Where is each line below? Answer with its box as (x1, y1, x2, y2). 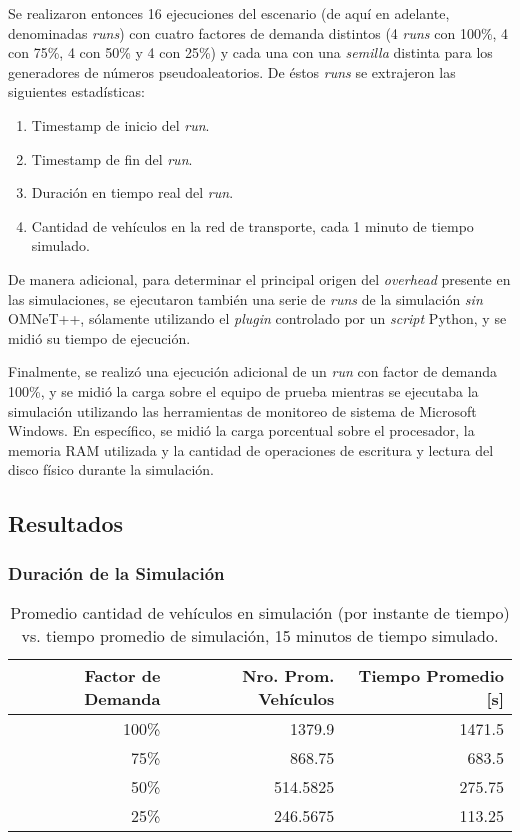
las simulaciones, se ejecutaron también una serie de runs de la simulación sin (8, 288, 483, 309)
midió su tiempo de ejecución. (8, 327, 191, 348)
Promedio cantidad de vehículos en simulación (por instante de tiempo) (10, 600, 510, 624)
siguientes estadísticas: (8, 81, 145, 102)
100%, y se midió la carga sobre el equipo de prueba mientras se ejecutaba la (8, 380, 479, 401)
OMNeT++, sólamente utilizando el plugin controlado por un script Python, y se (8, 308, 507, 329)
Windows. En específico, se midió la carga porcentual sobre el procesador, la (8, 420, 475, 441)
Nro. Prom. (242, 663, 335, 687)
